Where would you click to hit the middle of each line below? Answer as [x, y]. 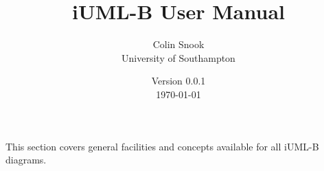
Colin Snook [178, 44]
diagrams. [26, 160]
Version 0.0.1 [178, 81]
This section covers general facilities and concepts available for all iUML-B [162, 146]
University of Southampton [178, 57]
